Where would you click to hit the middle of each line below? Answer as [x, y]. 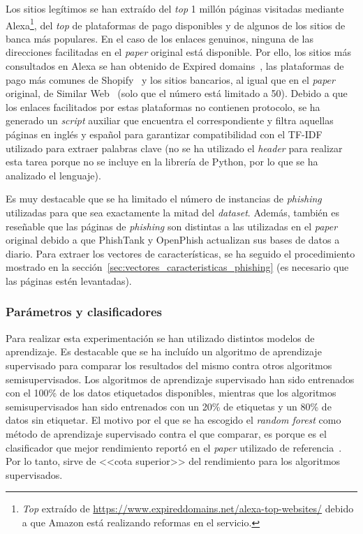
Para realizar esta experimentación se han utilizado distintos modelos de [160, 338]
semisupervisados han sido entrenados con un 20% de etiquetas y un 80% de [169, 406]
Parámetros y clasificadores [84, 312]
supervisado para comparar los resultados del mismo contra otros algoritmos [169, 365]
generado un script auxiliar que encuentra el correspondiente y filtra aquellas [170, 120]
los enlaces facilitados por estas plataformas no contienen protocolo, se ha [163, 106]
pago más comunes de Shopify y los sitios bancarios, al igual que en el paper [170, 79]
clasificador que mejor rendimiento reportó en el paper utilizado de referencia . [174, 447]
